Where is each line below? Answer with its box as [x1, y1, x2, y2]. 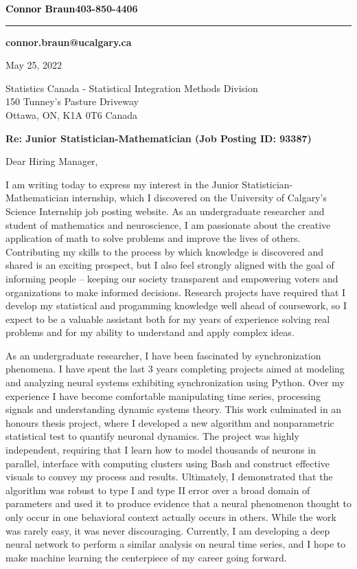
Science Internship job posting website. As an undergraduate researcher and [5, 203, 325, 218]
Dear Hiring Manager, [5, 154, 98, 168]
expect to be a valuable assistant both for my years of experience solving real [5, 311, 330, 326]
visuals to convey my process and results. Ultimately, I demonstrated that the [5, 469, 333, 484]
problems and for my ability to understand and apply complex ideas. [5, 325, 295, 339]
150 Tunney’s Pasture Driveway [5, 94, 139, 109]
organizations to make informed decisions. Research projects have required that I [5, 284, 346, 299]
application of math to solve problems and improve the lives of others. [5, 231, 301, 245]
